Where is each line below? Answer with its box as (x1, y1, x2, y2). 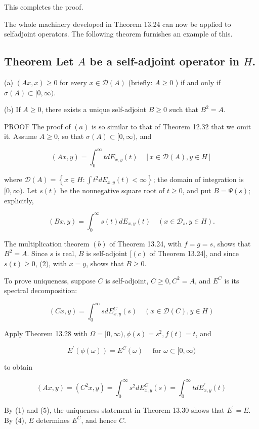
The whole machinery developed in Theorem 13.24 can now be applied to (4, 18, 231, 29)
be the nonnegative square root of (60, 185, 165, 196)
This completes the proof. (4, 2, 83, 12)
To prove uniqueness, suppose (4, 275, 96, 285)
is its (224, 275, 239, 285)
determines (36, 414, 70, 425)
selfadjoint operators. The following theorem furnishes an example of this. (4, 28, 233, 39)
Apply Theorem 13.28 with (4, 328, 88, 338)
